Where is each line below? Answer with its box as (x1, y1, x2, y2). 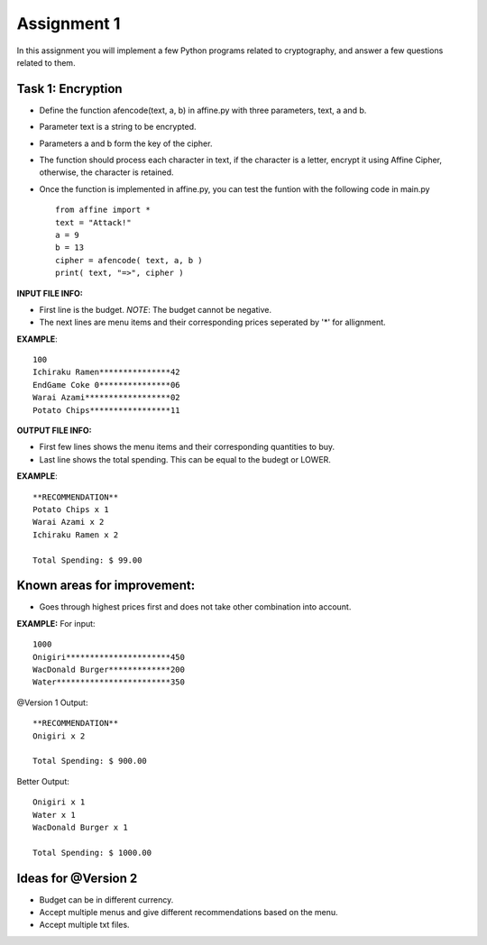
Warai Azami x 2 (32, 517, 105, 528)
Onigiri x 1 (32, 797, 86, 807)
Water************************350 (32, 677, 185, 687)
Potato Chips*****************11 (32, 405, 180, 415)
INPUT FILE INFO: (16, 288, 83, 298)
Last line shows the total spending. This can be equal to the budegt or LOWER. (39, 454, 331, 464)
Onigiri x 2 (32, 730, 86, 741)
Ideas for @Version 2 (16, 870, 138, 885)
